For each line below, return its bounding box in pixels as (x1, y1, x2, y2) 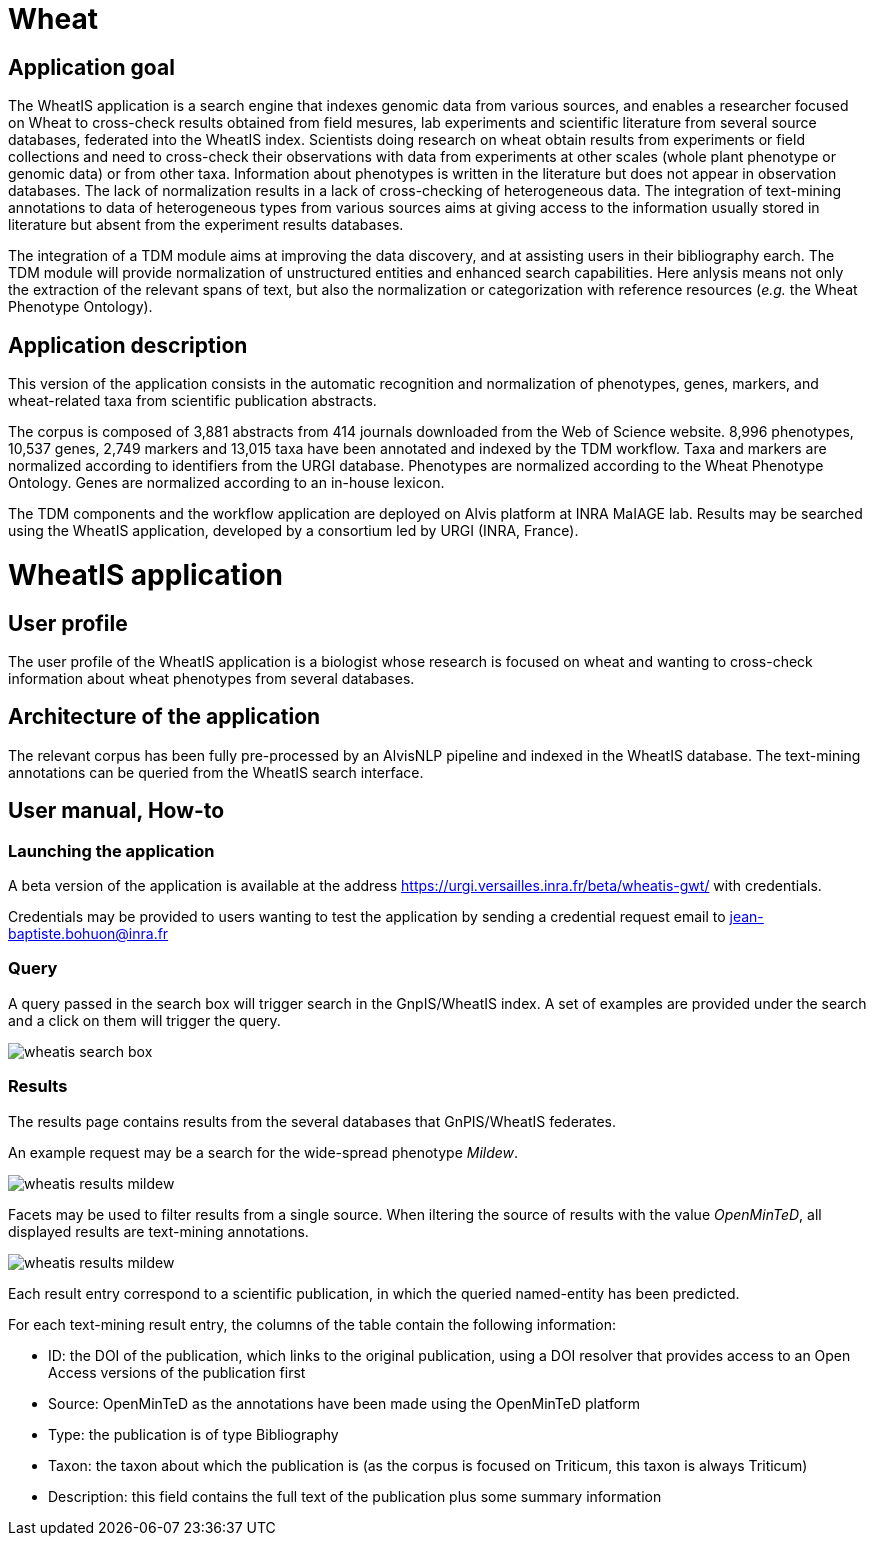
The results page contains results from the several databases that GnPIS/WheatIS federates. (8, 1112, 616, 1130)
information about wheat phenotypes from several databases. (8, 669, 415, 687)
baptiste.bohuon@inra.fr (8, 925, 169, 942)
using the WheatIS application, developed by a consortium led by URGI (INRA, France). (8, 522, 579, 540)
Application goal (8, 54, 175, 80)
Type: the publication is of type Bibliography (48, 1425, 339, 1443)
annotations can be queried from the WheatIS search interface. (8, 763, 424, 781)
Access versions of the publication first (48, 1363, 306, 1381)
